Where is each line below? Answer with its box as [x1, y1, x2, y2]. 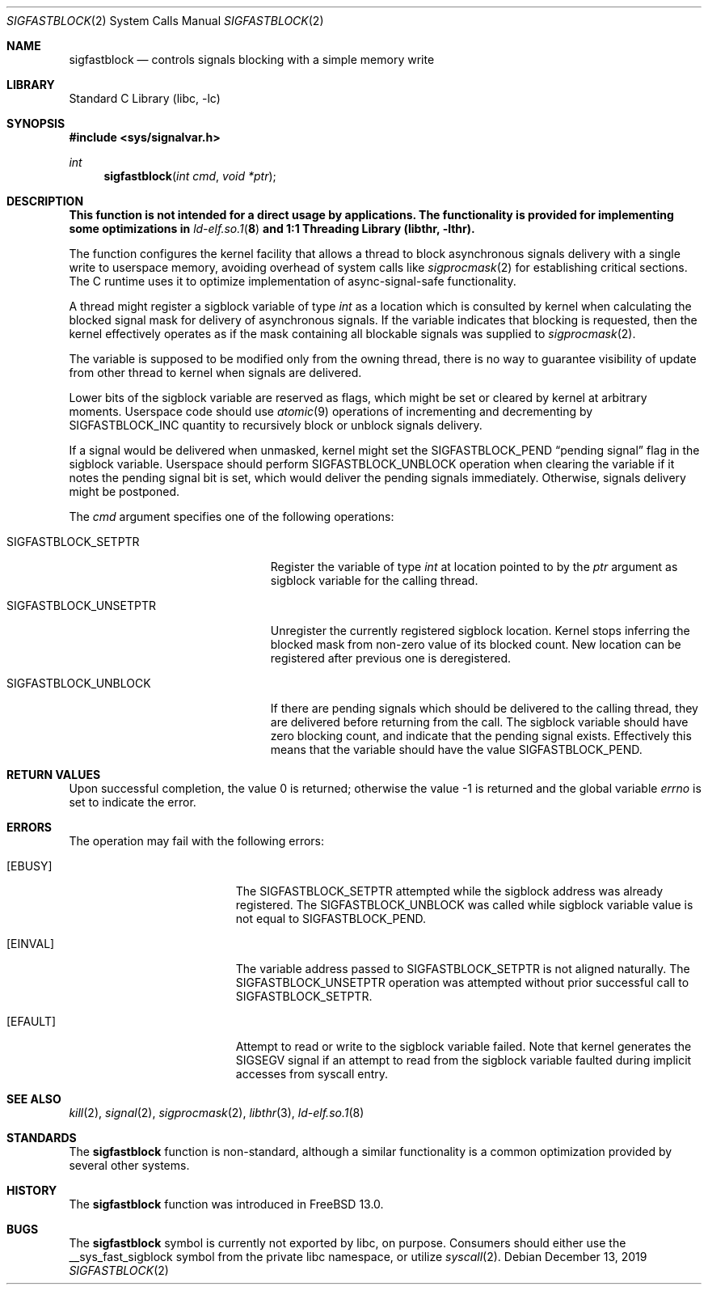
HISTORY [6, 1183, 57, 1197]
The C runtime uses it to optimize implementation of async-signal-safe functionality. [69, 274, 516, 288]
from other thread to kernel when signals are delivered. [69, 366, 362, 379]
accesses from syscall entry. [235, 1067, 389, 1081]
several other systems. [69, 1158, 190, 1172]
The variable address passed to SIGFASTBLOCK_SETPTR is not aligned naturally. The [235, 962, 690, 976]
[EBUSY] [6, 859, 53, 873]
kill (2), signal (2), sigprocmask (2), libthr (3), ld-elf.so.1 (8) [69, 1106, 365, 1120]
